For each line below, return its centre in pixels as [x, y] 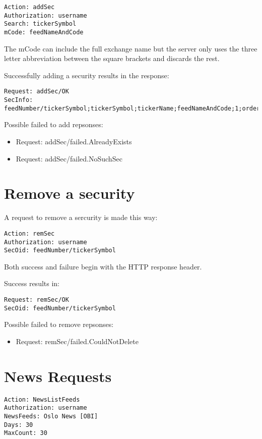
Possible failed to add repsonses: [54, 124]
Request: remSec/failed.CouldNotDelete [77, 341]
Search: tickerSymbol [40, 24]
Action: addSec [29, 7]
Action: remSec [29, 233]
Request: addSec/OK [37, 92]
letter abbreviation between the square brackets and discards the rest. [112, 58]
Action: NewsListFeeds [42, 399]
